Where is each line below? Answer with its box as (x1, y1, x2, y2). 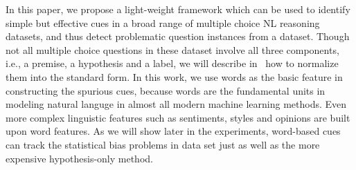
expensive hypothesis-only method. (6, 151, 153, 165)
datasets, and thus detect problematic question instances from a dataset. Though (6, 29, 350, 44)
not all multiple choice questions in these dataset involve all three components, (6, 42, 339, 57)
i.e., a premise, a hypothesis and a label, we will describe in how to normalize (6, 56, 339, 70)
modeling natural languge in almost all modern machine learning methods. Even (6, 97, 347, 111)
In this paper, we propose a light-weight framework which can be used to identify (6, 2, 350, 16)
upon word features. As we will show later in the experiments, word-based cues (6, 124, 341, 138)
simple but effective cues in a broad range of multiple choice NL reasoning (6, 15, 320, 30)
